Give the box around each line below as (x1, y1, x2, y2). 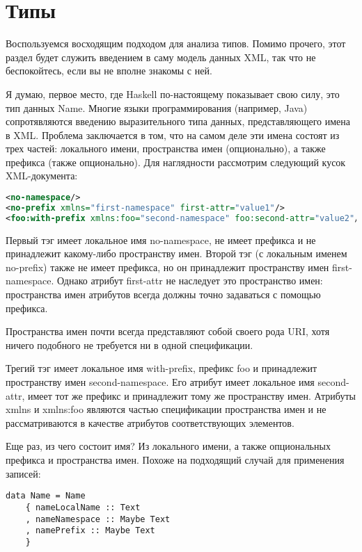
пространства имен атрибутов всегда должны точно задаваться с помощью (6, 287, 321, 302)
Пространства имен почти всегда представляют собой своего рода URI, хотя (6, 324, 330, 339)
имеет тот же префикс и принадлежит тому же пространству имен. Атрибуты (27, 388, 356, 403)
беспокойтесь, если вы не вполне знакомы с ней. (6, 63, 212, 78)
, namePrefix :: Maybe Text (25, 526, 155, 536)
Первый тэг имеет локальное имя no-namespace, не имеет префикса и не (6, 232, 316, 247)
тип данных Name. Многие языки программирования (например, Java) (6, 100, 308, 115)
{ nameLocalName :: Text (25, 502, 141, 512)
